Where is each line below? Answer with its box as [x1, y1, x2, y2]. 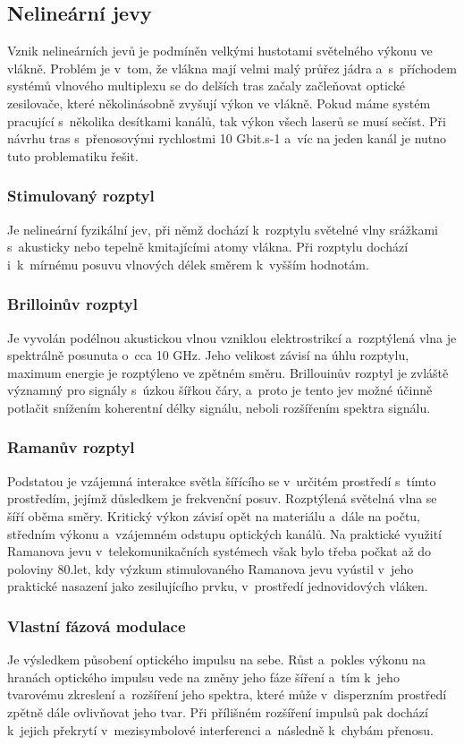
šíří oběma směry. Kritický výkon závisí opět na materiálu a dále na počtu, [7, 506, 421, 525]
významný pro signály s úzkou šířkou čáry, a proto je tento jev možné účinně [7, 381, 433, 399]
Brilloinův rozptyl [7, 293, 138, 315]
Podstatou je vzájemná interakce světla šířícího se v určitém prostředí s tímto [7, 471, 436, 490]
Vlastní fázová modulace [7, 614, 186, 637]
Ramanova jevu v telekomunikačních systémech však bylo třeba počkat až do [7, 542, 432, 561]
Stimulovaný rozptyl [7, 184, 155, 207]
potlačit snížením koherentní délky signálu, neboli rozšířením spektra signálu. [7, 398, 431, 416]
